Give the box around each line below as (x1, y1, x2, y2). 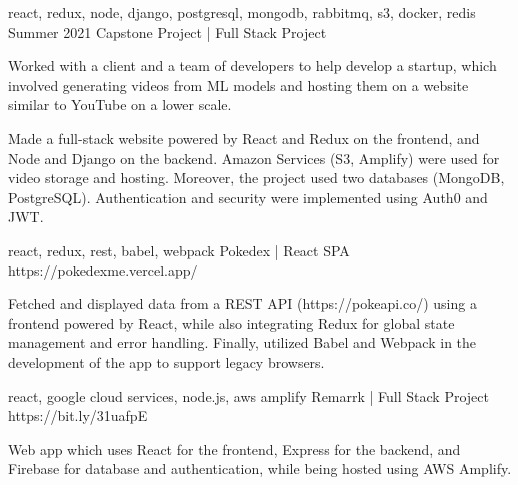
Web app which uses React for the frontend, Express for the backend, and (8, 438, 461, 459)
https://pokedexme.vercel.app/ (8, 259, 198, 280)
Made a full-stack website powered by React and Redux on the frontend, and (8, 127, 480, 148)
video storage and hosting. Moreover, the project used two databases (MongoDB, (8, 167, 505, 188)
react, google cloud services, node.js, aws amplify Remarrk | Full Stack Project (8, 385, 489, 406)
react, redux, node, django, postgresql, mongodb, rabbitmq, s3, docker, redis (8, 2, 476, 22)
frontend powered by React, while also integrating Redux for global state (8, 312, 455, 333)
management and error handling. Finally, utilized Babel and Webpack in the (8, 332, 477, 353)
